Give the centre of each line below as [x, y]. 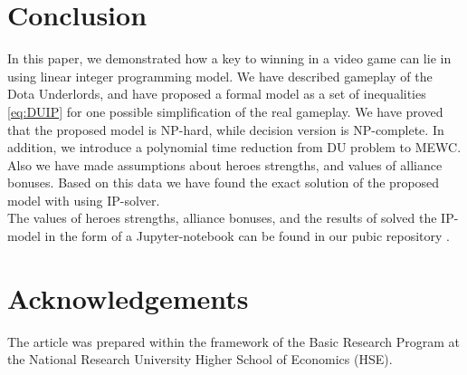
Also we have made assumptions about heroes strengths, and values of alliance [225, 164]
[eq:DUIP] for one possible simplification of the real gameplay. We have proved [225, 111]
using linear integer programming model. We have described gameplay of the [220, 76]
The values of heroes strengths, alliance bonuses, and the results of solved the [222, 218]
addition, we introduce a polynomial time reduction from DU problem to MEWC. [234, 147]
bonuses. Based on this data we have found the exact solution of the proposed [224, 183]
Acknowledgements [128, 298]
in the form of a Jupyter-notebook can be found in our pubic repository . [247, 236]
